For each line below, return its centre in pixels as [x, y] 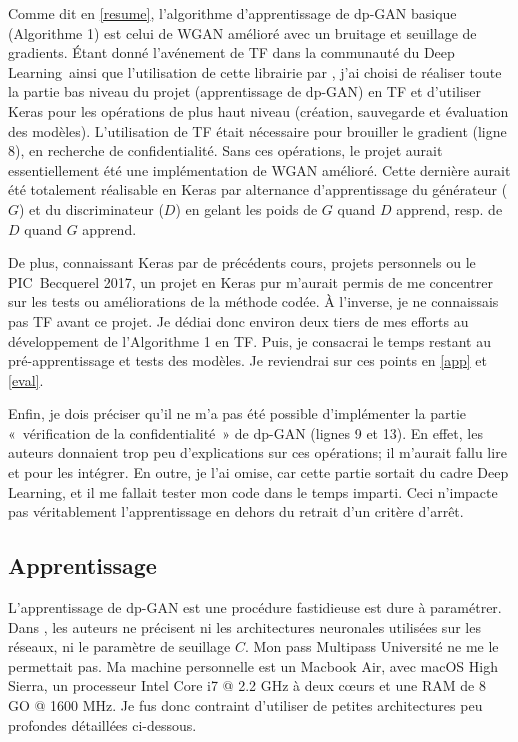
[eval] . [26, 379]
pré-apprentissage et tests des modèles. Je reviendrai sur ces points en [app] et [247, 360]
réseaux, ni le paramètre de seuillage [119, 646]
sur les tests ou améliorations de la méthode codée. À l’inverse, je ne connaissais [253, 301]
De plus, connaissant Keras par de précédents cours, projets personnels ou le [242, 262]
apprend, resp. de [449, 208]
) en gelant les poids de [246, 208]
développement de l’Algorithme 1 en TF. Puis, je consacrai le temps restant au [249, 340]
